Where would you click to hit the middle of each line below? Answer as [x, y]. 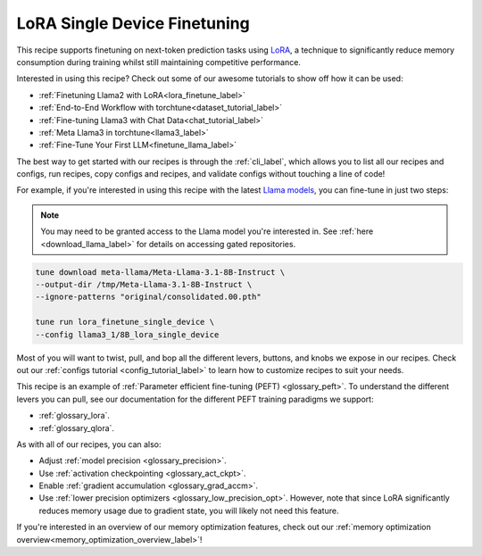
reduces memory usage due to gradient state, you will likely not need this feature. [189, 510]
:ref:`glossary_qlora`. [77, 427]
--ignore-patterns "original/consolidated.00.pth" [149, 297]
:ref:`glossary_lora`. [75, 416]
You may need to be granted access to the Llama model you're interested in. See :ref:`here [207, 231]
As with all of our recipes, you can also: [89, 444]
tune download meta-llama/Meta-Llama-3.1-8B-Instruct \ [160, 272]
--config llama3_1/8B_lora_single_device [127, 334]
